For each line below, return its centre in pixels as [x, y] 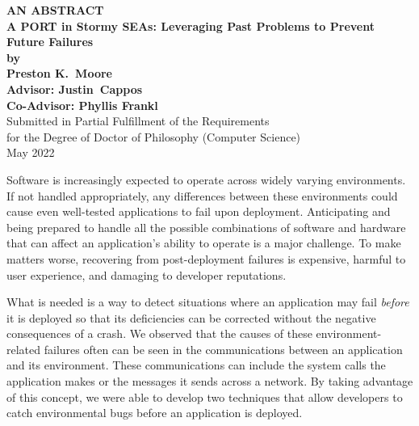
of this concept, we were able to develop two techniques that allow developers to [205, 396]
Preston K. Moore [59, 73]
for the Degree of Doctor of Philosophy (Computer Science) [154, 136]
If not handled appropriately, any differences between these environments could [202, 195]
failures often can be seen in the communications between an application [223, 349]
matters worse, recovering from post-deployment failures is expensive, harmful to [206, 258]
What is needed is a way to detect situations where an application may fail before [208, 302]
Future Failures [50, 42]
